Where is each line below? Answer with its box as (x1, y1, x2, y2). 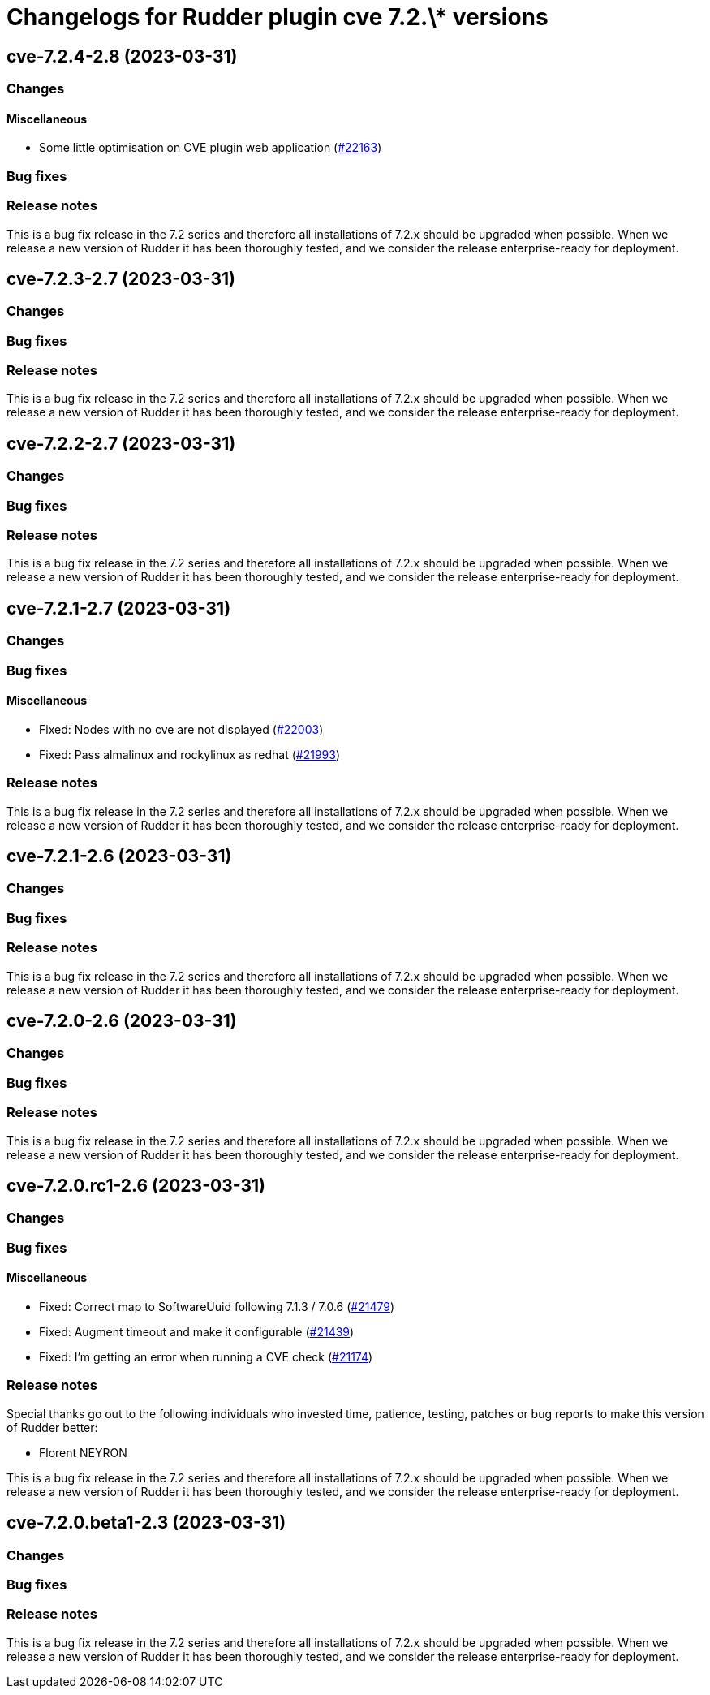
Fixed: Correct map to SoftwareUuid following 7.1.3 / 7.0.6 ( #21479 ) (39, 1300, 395, 1314)
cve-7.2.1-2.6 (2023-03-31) (6, 846, 232, 867)
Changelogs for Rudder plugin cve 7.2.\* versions (6, 3, 549, 31)
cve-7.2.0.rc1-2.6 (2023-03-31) (6, 1175, 265, 1196)
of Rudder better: (6, 1420, 98, 1434)
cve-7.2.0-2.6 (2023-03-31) (6, 1011, 237, 1032)
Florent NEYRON (39, 1445, 127, 1460)
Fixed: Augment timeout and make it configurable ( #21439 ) (39, 1325, 355, 1339)
